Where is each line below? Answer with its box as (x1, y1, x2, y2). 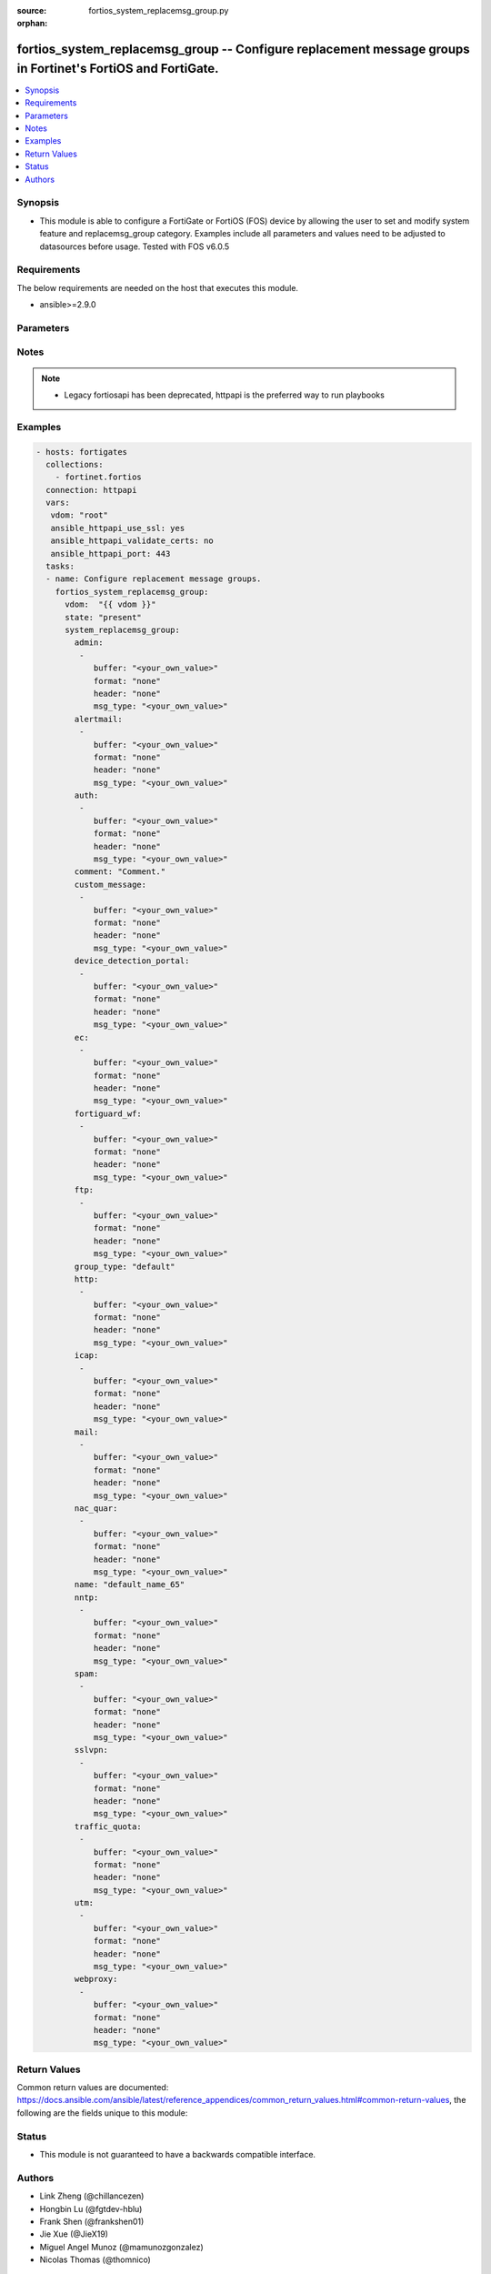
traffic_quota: (74, 1821, 143, 1832)
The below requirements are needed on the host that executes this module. (16, 282, 299, 293)
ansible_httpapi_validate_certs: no (50, 536, 214, 546)
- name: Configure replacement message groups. (45, 574, 262, 584)
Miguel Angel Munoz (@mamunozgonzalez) (39, 2241, 204, 2252)
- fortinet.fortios (55, 472, 143, 482)
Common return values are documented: (16, 2082, 169, 2093)
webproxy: (74, 1974, 118, 1985)
